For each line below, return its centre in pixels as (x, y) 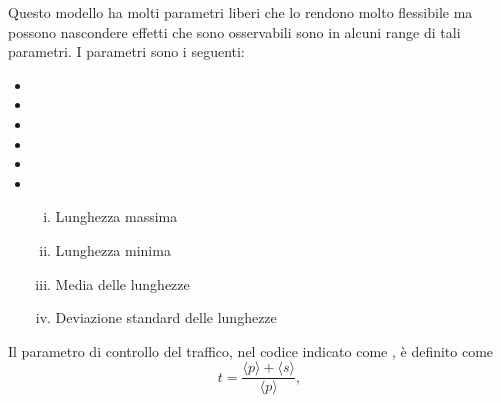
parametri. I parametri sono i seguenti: (126, 51)
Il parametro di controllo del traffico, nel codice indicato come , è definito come (251, 350)
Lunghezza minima (113, 249)
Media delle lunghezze (122, 283)
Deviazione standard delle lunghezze (166, 317)
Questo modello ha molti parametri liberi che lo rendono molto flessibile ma (240, 12)
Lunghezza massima (116, 216)
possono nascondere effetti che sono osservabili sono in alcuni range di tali (234, 31)
